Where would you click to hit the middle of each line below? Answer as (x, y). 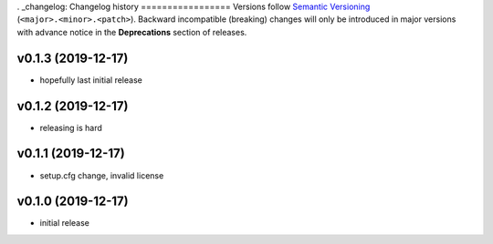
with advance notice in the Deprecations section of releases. (132, 32)
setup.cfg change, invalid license (102, 175)
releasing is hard (71, 127)
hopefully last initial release (91, 80)
